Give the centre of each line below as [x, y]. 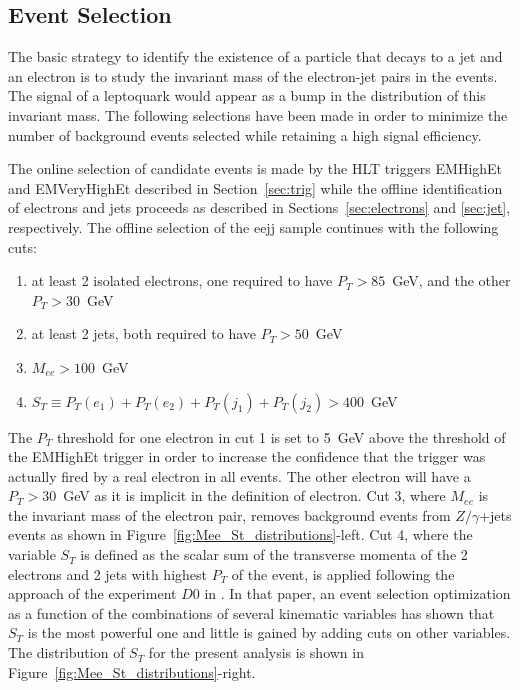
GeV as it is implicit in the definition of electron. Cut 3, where [254, 495]
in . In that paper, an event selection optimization [357, 593]
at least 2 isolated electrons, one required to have [182, 280]
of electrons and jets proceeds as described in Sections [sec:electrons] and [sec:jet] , [259, 207]
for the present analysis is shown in [256, 652]
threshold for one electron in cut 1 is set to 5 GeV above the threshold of [281, 436]
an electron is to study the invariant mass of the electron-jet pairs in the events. [253, 75]
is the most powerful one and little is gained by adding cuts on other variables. [269, 632]
